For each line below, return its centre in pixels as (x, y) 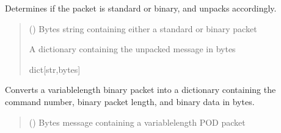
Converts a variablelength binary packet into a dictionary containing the (140, 90)
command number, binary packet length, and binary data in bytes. (130, 101)
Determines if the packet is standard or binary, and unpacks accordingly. (141, 8)
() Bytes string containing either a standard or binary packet (143, 28)
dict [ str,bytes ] (55, 69)
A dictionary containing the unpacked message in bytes (132, 49)
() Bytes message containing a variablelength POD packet (137, 122)
